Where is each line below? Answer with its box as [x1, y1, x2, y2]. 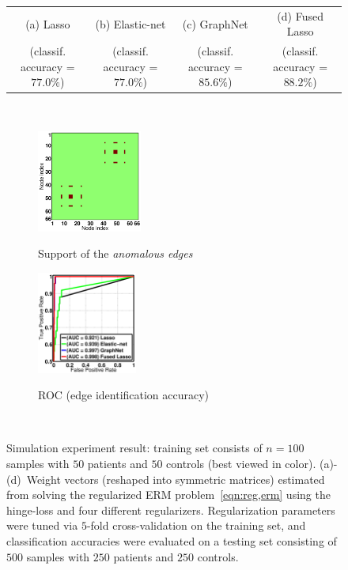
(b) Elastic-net [95, 15, 166, 32]
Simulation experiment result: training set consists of [6, 440, 263, 456]
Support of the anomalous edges [38, 245, 193, 262]
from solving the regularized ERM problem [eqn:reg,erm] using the [6, 486, 331, 503]
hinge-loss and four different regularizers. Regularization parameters [6, 501, 335, 518]
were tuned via [6, 517, 78, 534]
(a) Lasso [25, 15, 70, 32]
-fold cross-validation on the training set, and [86, 517, 306, 534]
